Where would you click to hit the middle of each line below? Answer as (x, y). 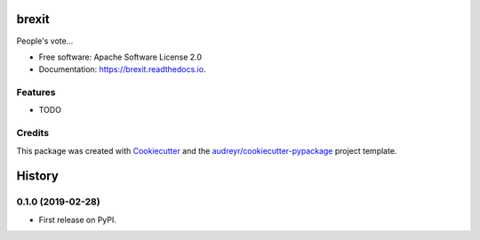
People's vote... (45, 41)
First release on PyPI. (78, 220)
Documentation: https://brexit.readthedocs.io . (122, 69)
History (38, 176)
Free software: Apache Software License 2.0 (120, 57)
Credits (32, 133)
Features (36, 92)
